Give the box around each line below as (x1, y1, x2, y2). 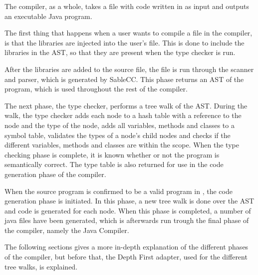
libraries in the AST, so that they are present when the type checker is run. (4, 47, 236, 57)
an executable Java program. (4, 10, 92, 21)
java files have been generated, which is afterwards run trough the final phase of (4, 215, 249, 225)
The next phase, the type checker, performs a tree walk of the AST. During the (4, 100, 248, 110)
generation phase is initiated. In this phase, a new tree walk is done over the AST (4, 195, 255, 206)
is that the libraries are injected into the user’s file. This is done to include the (4, 37, 245, 47)
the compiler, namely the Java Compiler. (4, 224, 129, 235)
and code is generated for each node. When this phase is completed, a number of (4, 205, 251, 215)
